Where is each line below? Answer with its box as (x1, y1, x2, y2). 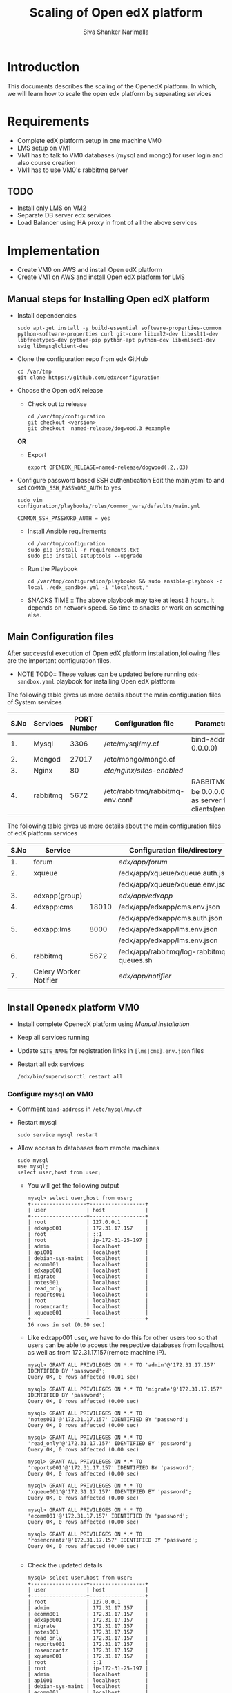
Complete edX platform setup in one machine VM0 (17, 136, 162, 144)
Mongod (33, 755, 61, 764)
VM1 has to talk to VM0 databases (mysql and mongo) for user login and (17, 151, 223, 159)
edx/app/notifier (118, 971, 172, 981)
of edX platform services (7, 829, 78, 838)
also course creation (17, 158, 76, 166)
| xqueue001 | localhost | (27, 1310, 148, 1317)
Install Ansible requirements (27, 527, 107, 536)
